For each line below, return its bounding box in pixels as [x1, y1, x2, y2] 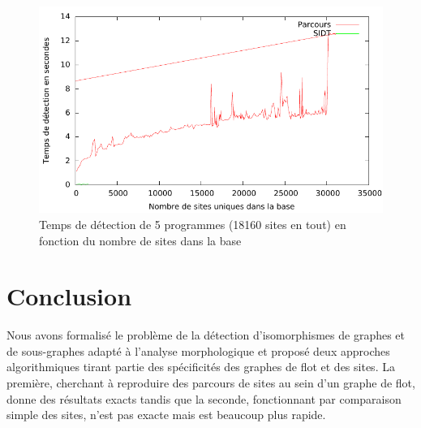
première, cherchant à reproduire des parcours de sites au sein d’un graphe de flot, [6, 374, 415, 391]
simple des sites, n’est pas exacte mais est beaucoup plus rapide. [6, 406, 326, 423]
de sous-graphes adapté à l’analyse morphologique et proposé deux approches [6, 342, 390, 359]
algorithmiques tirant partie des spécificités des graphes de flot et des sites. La [6, 358, 395, 375]
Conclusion [6, 279, 132, 313]
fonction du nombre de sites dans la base [39, 231, 242, 249]
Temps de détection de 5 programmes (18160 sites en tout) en [39, 215, 346, 232]
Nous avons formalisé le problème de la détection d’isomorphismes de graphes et [6, 326, 406, 344]
